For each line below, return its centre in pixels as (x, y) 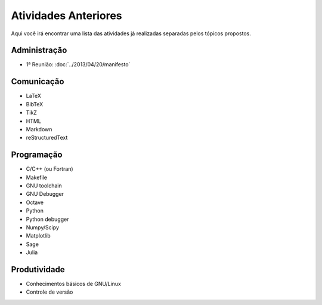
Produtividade (38, 269)
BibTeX (35, 104)
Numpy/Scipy (43, 227)
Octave (35, 202)
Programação (37, 155)
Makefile (37, 177)
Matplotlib (38, 236)
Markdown (39, 129)
